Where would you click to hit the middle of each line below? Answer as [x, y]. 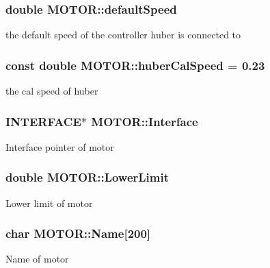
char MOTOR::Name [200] [78, 233]
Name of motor [37, 259]
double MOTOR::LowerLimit [87, 177]
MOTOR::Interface [145, 121]
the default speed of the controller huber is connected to [123, 35]
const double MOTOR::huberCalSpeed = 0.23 [135, 65]
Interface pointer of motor [60, 146]
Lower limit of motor [49, 203]
